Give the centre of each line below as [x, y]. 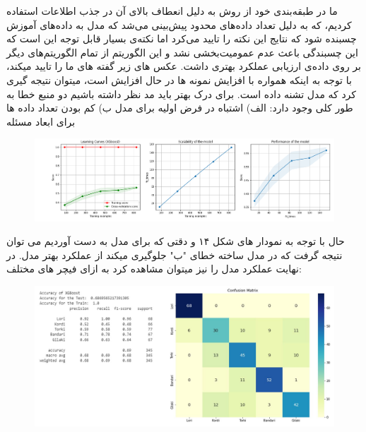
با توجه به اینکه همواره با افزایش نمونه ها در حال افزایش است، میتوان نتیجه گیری [179, 79]
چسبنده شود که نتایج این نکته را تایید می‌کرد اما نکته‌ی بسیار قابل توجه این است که [182, 38]
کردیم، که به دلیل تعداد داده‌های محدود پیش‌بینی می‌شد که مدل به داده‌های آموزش [179, 24]
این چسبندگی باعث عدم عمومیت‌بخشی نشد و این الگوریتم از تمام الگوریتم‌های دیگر [182, 52]
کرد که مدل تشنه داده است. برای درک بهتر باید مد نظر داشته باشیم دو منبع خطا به [182, 94]
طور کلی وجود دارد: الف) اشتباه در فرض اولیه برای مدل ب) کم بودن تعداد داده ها [180, 108]
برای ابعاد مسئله [41, 121]
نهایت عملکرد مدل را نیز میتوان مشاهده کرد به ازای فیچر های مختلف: [154, 269]
